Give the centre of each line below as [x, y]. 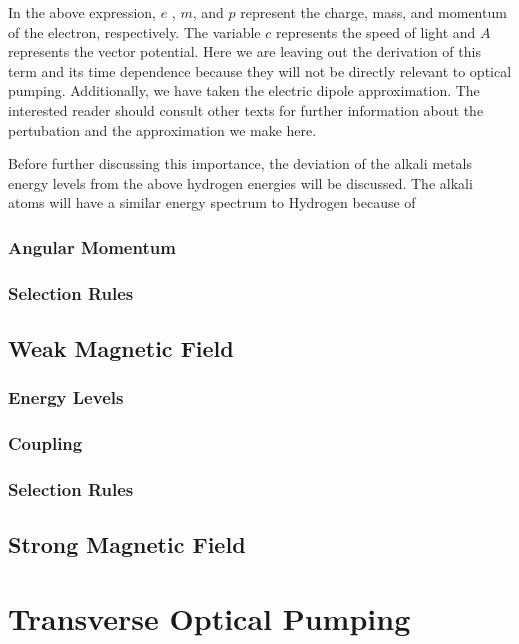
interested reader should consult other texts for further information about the [246, 109]
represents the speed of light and [375, 31]
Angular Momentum [92, 246]
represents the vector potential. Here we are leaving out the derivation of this [244, 51]
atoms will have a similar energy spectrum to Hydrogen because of [212, 202]
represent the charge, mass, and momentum [373, 12]
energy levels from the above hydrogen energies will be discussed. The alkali [240, 182]
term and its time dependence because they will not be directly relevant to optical [260, 70]
